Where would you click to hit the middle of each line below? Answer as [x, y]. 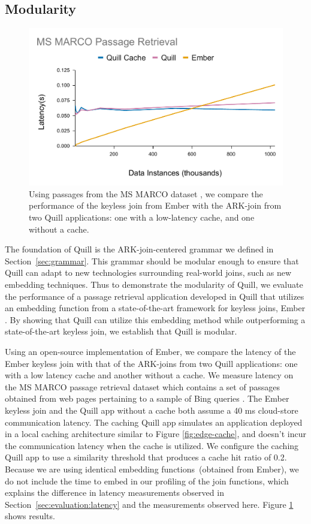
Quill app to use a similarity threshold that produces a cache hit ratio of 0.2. [146, 457]
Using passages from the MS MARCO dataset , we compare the [146, 193]
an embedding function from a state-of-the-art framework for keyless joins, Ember [155, 308]
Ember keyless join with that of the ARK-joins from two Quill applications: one [151, 363]
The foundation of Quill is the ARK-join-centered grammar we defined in [139, 249]
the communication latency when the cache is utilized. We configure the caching [152, 445]
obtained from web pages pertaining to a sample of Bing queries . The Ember [147, 398]
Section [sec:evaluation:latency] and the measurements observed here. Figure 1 [149, 504]
